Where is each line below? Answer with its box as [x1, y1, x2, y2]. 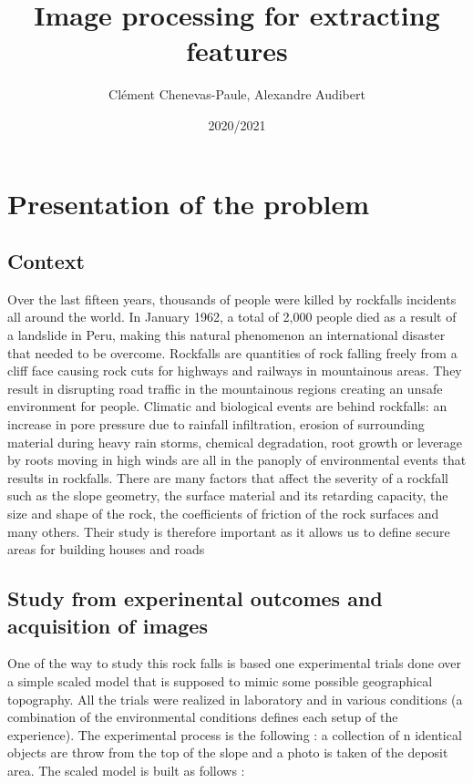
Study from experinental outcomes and [7, 584, 383, 613]
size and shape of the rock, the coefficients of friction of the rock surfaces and [7, 504, 439, 523]
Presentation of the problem [7, 184, 370, 222]
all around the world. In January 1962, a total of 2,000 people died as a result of [7, 307, 457, 326]
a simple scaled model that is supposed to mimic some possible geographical [7, 671, 433, 690]
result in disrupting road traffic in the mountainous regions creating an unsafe [7, 378, 443, 397]
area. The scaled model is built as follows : [7, 760, 245, 779]
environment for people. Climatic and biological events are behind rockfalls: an [7, 397, 447, 416]
